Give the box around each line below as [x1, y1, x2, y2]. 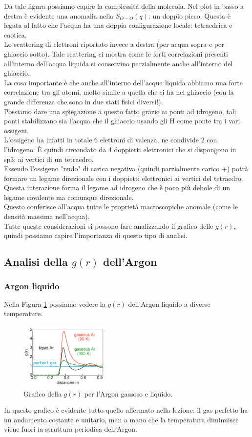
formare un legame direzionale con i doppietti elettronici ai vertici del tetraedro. [4, 173, 243, 183]
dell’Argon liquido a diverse [128, 298, 210, 309]
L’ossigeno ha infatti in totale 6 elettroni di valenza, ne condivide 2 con [4, 135, 217, 145]
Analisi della [4, 254, 68, 269]
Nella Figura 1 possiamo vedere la [4, 298, 105, 309]
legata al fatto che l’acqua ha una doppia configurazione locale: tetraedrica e [4, 20, 232, 30]
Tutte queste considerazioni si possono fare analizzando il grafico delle [4, 220, 213, 231]
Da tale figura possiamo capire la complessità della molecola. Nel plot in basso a [4, 1, 244, 11]
